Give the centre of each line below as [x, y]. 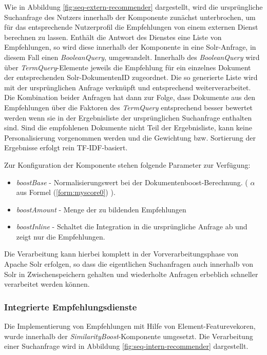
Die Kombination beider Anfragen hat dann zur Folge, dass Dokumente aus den [130, 97]
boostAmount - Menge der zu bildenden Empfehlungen [101, 209]
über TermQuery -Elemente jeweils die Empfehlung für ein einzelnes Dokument [128, 67]
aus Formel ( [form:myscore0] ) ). [66, 192]
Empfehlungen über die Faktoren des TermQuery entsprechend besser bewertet [129, 107]
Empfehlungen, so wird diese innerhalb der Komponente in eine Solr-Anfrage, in [130, 47]
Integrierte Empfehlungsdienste [71, 307]
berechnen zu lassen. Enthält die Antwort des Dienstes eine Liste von [113, 37]
